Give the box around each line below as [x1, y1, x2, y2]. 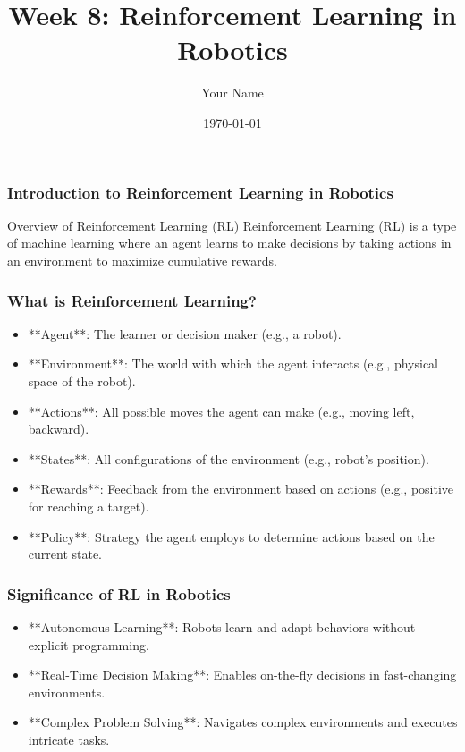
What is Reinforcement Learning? [7, 289, 257, 311]
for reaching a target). [28, 496, 149, 515]
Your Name [201, 83, 264, 102]
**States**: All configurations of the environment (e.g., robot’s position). [28, 449, 429, 468]
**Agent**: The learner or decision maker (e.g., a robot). [28, 324, 342, 342]
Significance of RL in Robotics [7, 582, 231, 604]
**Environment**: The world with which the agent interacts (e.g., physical [28, 354, 438, 373]
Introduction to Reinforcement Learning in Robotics [7, 181, 393, 203]
